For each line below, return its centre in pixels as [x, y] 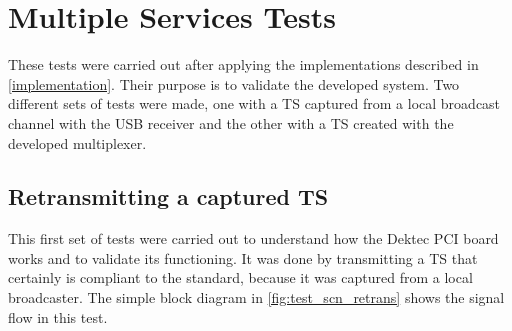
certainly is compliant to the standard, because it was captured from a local [240, 277]
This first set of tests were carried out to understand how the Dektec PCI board [253, 238]
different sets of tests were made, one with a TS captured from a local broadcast [254, 103]
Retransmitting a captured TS [168, 196]
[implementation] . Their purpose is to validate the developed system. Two [234, 83]
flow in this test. [58, 316]
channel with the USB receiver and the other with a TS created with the [231, 122]
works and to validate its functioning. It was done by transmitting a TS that [243, 257]
